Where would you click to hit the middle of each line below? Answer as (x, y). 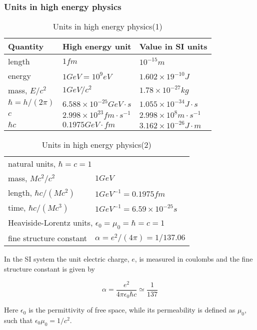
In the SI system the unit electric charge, (67, 259)
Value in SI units (173, 46)
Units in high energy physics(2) (96, 145)
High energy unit (97, 46)
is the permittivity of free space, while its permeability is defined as (132, 310)
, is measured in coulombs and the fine (194, 259)
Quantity (26, 46)
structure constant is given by (49, 269)
